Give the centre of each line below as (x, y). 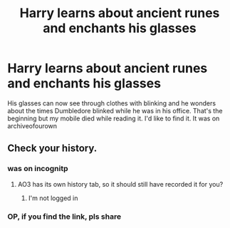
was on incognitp (38, 169)
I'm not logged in (53, 198)
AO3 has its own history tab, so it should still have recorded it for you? (120, 184)
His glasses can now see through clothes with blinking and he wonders (111, 103)
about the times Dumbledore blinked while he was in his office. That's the (115, 110)
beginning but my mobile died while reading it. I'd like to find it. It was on (114, 118)
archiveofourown (32, 125)
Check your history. (52, 149)
